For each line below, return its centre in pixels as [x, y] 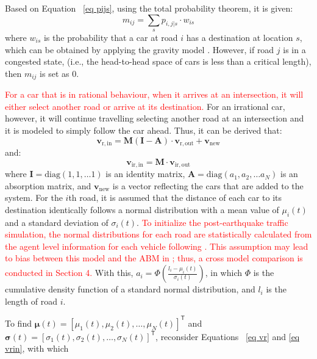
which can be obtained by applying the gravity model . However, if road [140, 49]
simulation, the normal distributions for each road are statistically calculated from [158, 234]
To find [18, 323]
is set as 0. [59, 73]
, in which [224, 273]
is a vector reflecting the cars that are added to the [208, 185]
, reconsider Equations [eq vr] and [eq [228, 336]
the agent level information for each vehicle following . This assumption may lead [157, 246]
